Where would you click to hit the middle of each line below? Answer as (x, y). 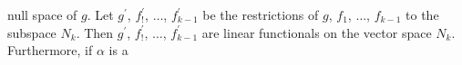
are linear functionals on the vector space (317, 32)
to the (422, 14)
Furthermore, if (50, 50)
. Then (95, 32)
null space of (42, 14)
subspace (32, 32)
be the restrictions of (261, 14)
